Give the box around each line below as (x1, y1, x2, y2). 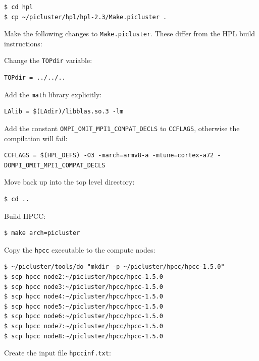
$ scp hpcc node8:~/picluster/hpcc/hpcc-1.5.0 (4, 332, 163, 340)
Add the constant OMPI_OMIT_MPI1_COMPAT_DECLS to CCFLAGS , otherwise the (4, 123, 240, 133)
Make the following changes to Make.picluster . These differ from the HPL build (4, 28, 255, 39)
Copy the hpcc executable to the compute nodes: (4, 244, 156, 255)
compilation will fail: (4, 133, 68, 143)
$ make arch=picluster (4, 229, 80, 237)
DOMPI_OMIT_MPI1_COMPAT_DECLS (4, 161, 106, 169)
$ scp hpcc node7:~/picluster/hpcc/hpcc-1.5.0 (4, 322, 163, 330)
